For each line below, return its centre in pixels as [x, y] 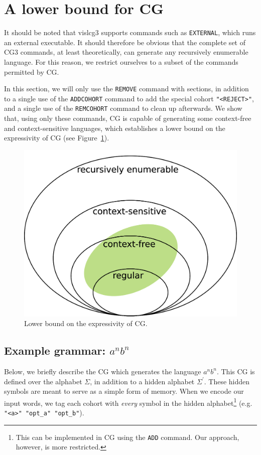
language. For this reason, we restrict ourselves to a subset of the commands [121, 61]
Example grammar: [55, 350]
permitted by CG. [32, 71]
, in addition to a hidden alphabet [142, 381]
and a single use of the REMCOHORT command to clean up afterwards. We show [123, 108]
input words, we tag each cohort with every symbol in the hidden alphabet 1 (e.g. [128, 402]
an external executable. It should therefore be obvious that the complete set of [125, 42]
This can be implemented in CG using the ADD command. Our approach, [127, 437]
